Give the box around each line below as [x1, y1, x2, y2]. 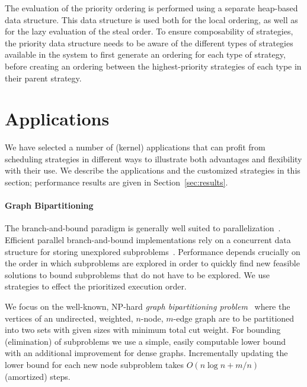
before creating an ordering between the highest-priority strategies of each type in [5, 59, 302, 72]
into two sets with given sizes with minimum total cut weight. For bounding [5, 323, 281, 336]
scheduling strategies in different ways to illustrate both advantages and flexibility [5, 152, 302, 165]
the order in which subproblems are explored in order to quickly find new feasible [5, 257, 300, 269]
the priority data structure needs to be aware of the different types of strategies [5, 36, 293, 49]
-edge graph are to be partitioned [173, 312, 295, 324]
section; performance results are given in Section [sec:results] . [5, 176, 228, 188]
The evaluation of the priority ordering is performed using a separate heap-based [5, 2, 298, 14]
